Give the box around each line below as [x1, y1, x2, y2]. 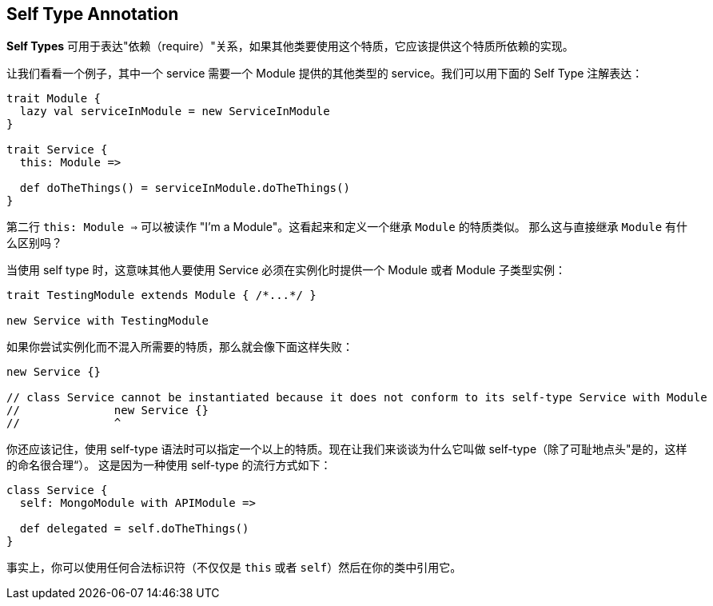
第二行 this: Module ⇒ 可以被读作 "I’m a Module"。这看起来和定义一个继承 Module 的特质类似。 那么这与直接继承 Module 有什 [6, 220, 688, 234]
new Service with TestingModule [6, 314, 209, 328]
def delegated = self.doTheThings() [19, 522, 249, 536]
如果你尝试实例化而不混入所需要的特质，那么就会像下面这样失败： [6, 340, 353, 354]
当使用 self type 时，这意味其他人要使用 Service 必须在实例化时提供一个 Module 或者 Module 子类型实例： [6, 263, 566, 277]
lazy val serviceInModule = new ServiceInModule [19, 105, 330, 118]
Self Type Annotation [6, 4, 179, 24]
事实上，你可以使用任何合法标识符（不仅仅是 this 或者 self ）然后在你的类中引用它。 [6, 560, 462, 575]
